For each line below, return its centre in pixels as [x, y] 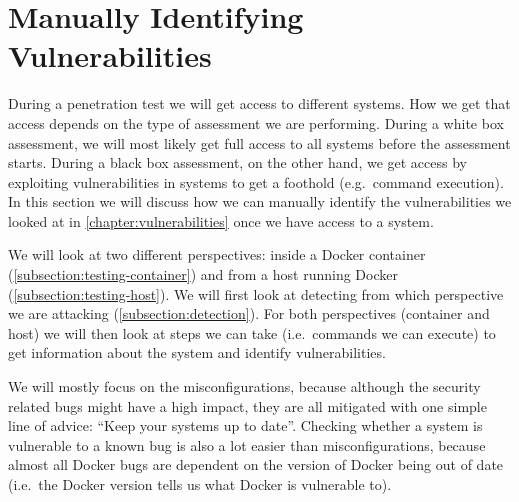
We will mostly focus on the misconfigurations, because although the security [244, 386]
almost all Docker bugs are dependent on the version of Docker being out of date [256, 464]
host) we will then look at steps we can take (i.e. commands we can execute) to [252, 332]
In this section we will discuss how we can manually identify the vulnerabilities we [260, 201]
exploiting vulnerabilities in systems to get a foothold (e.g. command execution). [256, 181]
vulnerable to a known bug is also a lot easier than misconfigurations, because [247, 444]
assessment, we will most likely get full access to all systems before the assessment [259, 142]
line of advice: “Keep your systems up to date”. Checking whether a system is [245, 425]
